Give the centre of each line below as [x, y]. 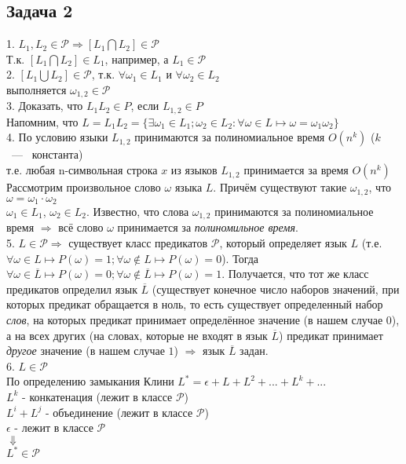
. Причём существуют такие [280, 187]
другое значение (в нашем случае [86, 351]
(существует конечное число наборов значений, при [276, 289]
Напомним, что [42, 121]
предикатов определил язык [72, 289]
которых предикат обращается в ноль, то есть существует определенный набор [195, 304]
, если [145, 106]
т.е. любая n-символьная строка [82, 170]
